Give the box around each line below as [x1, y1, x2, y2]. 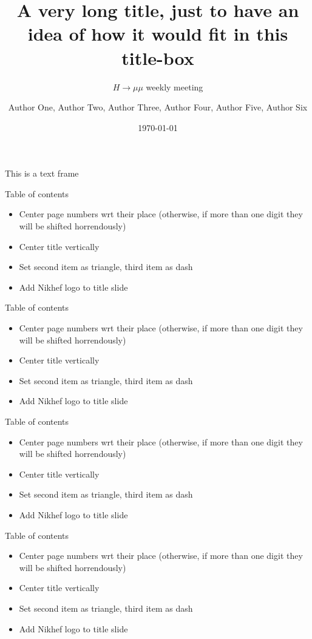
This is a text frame [5, 167, 79, 180]
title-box [121, 45, 194, 70]
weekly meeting [146, 80, 203, 93]
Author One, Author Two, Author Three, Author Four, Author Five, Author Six [8, 101, 308, 113]
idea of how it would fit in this [27, 21, 288, 46]
